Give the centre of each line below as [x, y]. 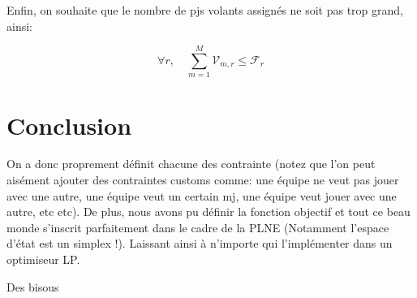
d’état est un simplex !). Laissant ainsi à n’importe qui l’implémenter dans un [200, 243]
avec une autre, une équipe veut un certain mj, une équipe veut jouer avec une [202, 195]
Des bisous [33, 286]
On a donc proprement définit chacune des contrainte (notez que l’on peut [191, 164]
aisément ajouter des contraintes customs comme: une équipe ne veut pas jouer [203, 180]
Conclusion [69, 125]
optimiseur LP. [43, 259]
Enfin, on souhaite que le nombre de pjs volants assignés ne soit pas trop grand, [205, 10]
